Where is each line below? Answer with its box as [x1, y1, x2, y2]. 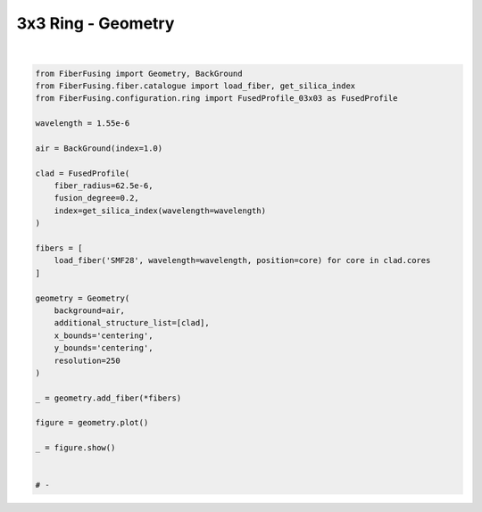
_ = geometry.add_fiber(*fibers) [35, 392, 182, 403]
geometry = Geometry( [35, 293, 130, 303]
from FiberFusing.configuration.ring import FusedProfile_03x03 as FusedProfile [35, 94, 398, 103]
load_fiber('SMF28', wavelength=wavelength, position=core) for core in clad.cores [54, 255, 431, 266]
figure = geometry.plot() [35, 417, 149, 428]
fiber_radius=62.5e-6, [54, 181, 154, 191]
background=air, [54, 305, 125, 316]
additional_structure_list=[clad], [54, 318, 210, 328]
